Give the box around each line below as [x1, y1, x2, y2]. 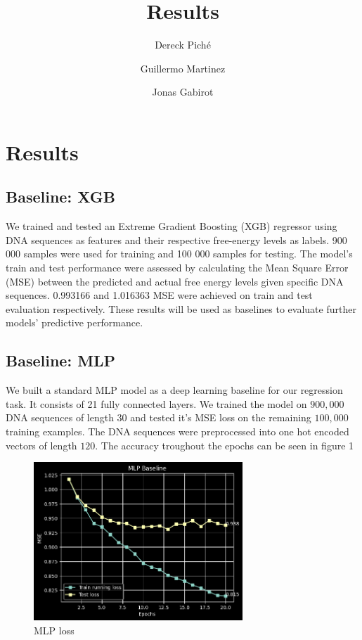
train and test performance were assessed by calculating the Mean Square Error [6, 260, 349, 275]
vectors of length [6, 437, 77, 452]
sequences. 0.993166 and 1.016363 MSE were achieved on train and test [6, 288, 313, 302]
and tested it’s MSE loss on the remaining [130, 410, 311, 425]
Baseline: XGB [6, 186, 115, 207]
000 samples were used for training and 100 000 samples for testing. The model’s [6, 246, 353, 261]
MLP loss [34, 622, 75, 637]
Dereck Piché [155, 37, 211, 52]
